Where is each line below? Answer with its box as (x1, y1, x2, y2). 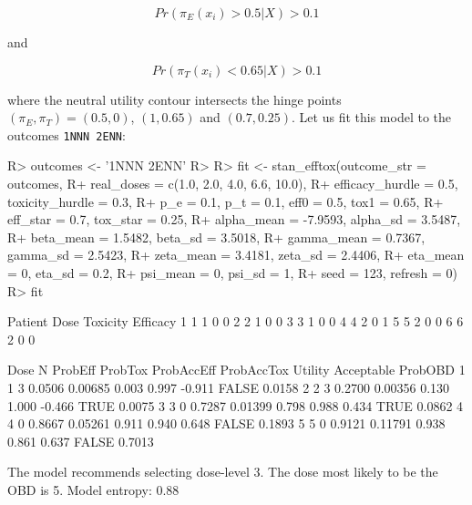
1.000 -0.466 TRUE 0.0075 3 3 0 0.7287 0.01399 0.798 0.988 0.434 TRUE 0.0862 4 (7, 396, 464, 415)
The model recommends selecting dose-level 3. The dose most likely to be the (7, 462, 438, 481)
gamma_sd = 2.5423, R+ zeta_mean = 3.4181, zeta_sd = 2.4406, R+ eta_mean (7, 245, 465, 264)
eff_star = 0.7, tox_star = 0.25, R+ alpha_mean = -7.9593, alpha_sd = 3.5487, (7, 210, 461, 229)
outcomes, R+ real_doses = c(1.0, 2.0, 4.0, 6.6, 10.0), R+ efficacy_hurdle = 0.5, (7, 174, 458, 193)
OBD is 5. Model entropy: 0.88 (7, 479, 180, 499)
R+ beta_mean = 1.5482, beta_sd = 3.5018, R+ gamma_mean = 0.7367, (7, 227, 426, 246)
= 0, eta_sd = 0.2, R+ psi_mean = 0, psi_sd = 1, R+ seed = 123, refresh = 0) (7, 263, 457, 282)
